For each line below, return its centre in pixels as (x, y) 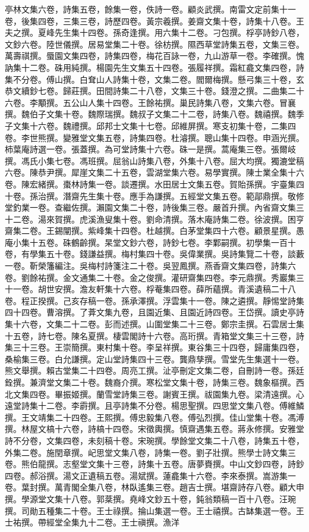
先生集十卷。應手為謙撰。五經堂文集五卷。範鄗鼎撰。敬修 (192, 195)
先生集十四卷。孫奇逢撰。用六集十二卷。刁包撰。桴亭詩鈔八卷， (179, 32)
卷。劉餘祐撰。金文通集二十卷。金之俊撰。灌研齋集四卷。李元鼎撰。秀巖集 (150, 277)
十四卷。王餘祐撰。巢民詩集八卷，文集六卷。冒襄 (200, 102)
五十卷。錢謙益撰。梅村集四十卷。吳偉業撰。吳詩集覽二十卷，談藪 (175, 254)
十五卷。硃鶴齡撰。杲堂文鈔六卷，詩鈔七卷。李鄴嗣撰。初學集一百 (158, 242)
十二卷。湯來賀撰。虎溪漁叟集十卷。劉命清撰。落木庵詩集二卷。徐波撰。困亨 (154, 219)
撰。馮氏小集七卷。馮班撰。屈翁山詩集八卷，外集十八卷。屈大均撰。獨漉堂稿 (154, 160)
